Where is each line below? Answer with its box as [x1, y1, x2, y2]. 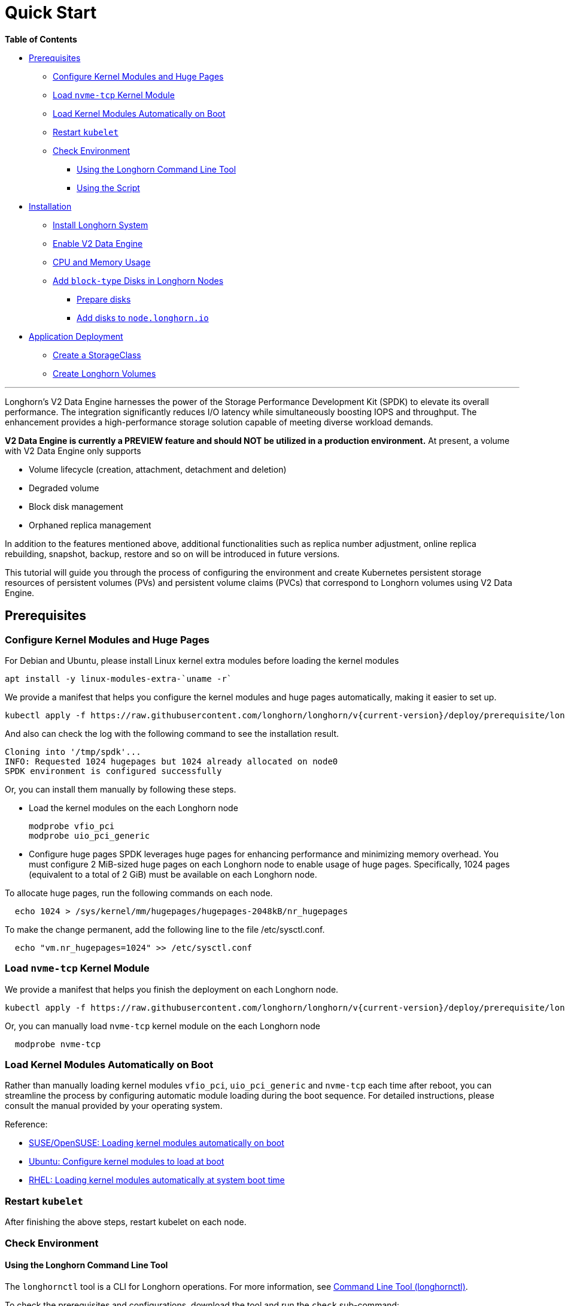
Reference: [5, 1119, 48, 1130]
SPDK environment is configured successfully [5, 766, 222, 776]
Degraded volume [29, 482, 99, 493]
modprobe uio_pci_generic [29, 830, 150, 841]
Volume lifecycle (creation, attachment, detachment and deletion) [29, 464, 287, 474]
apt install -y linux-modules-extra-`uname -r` [5, 673, 232, 684]
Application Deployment [29, 331, 123, 341]
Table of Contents [5, 34, 77, 44]
